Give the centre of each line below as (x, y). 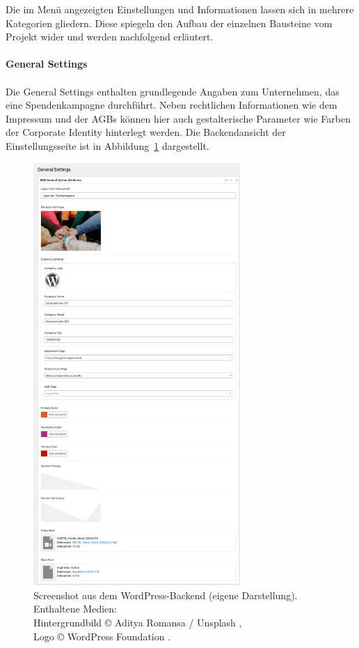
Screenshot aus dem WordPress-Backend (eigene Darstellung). (166, 595)
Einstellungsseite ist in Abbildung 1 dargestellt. (107, 145)
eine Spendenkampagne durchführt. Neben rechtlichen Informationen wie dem (171, 105)
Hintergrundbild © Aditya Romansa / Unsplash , (138, 622)
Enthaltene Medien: (75, 609)
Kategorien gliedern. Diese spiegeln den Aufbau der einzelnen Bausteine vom (169, 23)
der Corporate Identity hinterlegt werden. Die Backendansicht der (146, 132)
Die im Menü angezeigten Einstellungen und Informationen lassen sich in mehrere (180, 9)
